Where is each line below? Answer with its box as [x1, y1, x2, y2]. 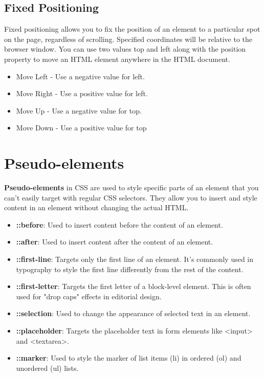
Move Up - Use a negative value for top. [16, 105, 142, 116]
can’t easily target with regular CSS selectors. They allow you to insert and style [4, 192, 257, 203]
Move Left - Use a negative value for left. [16, 71, 145, 81]
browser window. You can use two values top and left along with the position [4, 43, 246, 54]
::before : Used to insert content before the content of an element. [16, 219, 223, 230]
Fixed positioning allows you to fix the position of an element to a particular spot [4, 24, 260, 34]
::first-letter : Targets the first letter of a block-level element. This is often [16, 281, 251, 292]
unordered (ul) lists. [16, 362, 79, 373]
